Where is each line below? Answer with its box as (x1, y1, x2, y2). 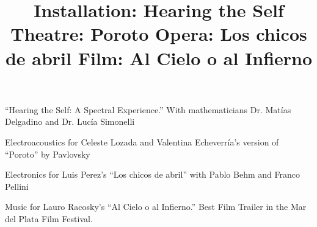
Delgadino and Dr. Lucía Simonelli (5, 115, 135, 128)
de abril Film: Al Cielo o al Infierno (5, 45, 313, 70)
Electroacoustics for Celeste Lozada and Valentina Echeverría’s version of (5, 135, 279, 148)
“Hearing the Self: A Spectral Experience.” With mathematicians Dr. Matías (5, 103, 291, 116)
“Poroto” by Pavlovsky (5, 147, 90, 160)
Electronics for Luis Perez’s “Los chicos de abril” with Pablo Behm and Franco (5, 168, 300, 181)
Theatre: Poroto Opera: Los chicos (10, 21, 307, 46)
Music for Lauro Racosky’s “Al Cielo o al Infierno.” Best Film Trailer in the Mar (5, 200, 307, 213)
